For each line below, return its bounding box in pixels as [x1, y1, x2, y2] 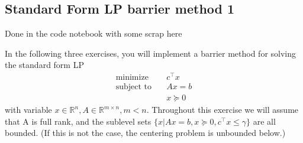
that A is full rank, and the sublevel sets [5, 115, 151, 127]
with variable [5, 103, 52, 116]
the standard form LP [5, 58, 84, 71]
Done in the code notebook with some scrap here [5, 27, 182, 40]
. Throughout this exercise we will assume [146, 103, 299, 116]
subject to [115, 83, 151, 92]
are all [253, 115, 276, 127]
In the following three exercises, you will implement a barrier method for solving [5, 47, 296, 59]
